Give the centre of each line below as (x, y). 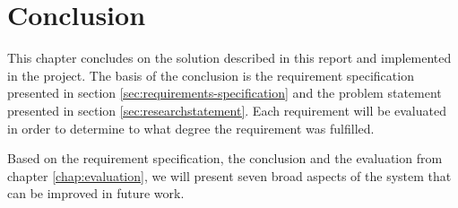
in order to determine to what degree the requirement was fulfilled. (191, 128)
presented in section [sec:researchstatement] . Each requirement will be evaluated (227, 110)
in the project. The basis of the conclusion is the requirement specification (211, 75)
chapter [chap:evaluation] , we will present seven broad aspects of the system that (229, 175)
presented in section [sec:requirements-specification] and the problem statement (225, 93)
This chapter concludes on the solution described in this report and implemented (229, 58)
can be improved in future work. (96, 193)
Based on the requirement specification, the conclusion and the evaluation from (225, 158)
